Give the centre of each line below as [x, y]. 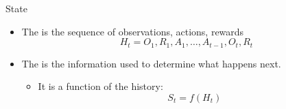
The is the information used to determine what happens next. [151, 63]
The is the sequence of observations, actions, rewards [133, 31]
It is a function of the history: [100, 86]
